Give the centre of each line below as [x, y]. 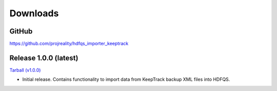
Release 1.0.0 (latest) [44, 58]
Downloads [34, 13]
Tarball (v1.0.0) [25, 70]
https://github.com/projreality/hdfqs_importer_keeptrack [69, 44]
